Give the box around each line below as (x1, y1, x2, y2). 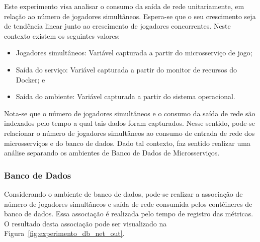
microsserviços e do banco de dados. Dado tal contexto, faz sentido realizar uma (4, 137, 250, 148)
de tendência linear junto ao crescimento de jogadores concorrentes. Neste (4, 21, 231, 31)
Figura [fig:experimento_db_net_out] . (4, 228, 125, 238)
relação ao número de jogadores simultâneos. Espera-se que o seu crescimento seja (4, 11, 256, 21)
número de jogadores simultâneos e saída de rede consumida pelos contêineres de (4, 198, 252, 209)
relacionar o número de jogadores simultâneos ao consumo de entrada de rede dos (4, 127, 255, 138)
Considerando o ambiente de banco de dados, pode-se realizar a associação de (4, 188, 243, 199)
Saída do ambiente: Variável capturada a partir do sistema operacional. (16, 91, 235, 102)
